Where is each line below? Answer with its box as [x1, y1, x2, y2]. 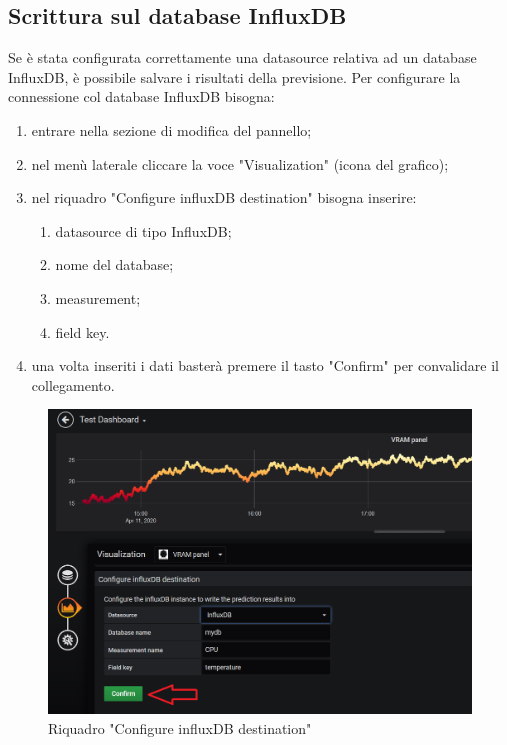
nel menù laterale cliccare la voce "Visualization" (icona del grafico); [31, 153, 449, 174]
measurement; [55, 287, 141, 308]
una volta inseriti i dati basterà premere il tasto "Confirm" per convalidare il [31, 355, 499, 376]
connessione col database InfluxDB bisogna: [8, 86, 275, 107]
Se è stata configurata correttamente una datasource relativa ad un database [8, 47, 477, 68]
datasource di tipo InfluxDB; [55, 220, 232, 241]
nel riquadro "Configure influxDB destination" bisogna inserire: [31, 187, 417, 208]
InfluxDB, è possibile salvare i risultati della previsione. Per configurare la [8, 66, 461, 87]
